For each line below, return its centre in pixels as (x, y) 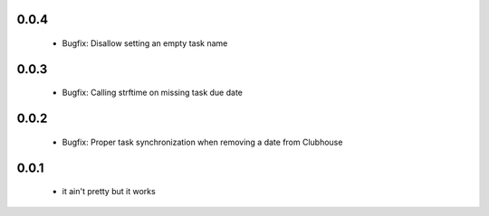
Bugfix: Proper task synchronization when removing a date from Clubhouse (202, 142)
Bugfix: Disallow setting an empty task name (145, 43)
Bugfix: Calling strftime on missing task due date (153, 93)
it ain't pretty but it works (109, 192)
